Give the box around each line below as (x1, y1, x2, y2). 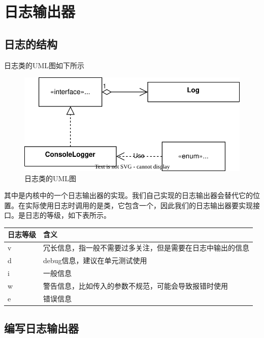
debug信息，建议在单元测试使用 (43, 255, 147, 266)
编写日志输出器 (4, 320, 79, 336)
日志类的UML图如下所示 (4, 60, 85, 70)
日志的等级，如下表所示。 (25, 210, 111, 220)
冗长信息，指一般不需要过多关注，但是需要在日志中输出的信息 (43, 242, 249, 253)
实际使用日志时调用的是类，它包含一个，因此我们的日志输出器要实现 (25, 200, 253, 210)
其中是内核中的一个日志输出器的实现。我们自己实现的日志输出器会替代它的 (4, 190, 253, 201)
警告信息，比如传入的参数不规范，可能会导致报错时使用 (43, 280, 228, 291)
